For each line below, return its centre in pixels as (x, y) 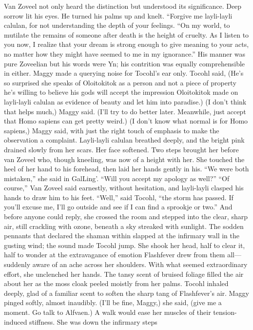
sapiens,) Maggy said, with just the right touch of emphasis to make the (112, 130)
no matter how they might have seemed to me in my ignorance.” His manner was (125, 53)
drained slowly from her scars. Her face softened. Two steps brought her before (121, 149)
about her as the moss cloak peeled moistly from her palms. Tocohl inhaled (116, 283)
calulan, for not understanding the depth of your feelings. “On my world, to (117, 25)
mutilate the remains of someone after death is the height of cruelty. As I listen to (126, 34)
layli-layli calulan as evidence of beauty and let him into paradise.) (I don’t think (125, 101)
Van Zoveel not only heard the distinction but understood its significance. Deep (123, 6)
